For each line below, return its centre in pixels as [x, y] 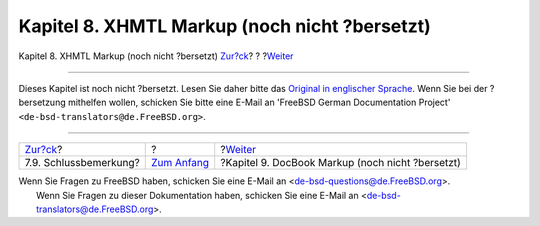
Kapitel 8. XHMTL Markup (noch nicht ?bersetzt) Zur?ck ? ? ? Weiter [156, 56]
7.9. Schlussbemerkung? [82, 163]
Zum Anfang [180, 163]
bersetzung [42, 102]
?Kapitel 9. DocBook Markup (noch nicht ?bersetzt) [341, 163]
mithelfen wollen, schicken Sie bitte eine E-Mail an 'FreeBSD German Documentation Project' [259, 102]
